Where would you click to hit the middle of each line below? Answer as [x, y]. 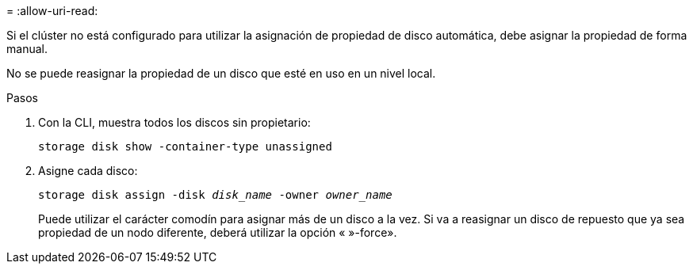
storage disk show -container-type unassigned [185, 146]
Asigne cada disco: [88, 171]
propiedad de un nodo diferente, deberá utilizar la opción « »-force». [218, 232]
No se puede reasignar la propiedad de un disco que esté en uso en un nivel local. [221, 73]
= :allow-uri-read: [52, 11]
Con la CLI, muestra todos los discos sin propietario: [174, 122]
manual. [27, 49]
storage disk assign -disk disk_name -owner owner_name [215, 195]
